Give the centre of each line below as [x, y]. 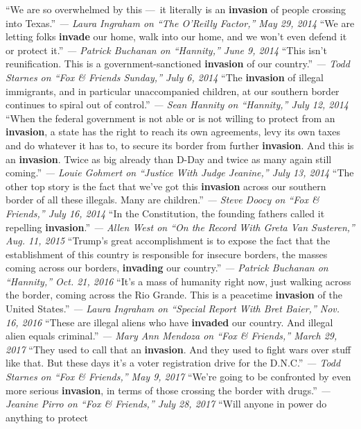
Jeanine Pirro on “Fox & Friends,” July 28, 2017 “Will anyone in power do [166, 404]
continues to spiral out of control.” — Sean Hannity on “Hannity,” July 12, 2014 [177, 104]
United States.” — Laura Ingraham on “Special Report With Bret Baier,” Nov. [173, 309]
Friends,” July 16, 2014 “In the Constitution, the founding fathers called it [165, 213]
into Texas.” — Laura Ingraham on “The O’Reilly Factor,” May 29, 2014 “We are [180, 23]
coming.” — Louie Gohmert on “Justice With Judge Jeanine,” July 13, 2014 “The [180, 173]
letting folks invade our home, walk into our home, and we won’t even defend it [176, 36]
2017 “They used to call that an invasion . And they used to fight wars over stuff [178, 349]
